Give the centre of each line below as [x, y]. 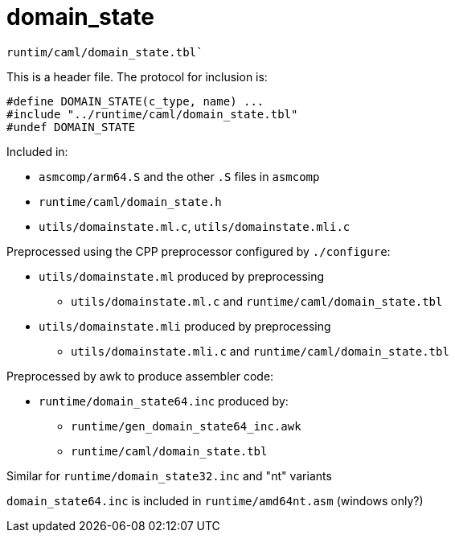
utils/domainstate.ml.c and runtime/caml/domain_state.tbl [257, 301]
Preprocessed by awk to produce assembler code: [140, 376]
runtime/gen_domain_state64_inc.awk [186, 426]
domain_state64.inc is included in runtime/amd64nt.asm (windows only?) [215, 500]
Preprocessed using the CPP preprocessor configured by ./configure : [199, 251]
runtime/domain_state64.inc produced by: [164, 401]
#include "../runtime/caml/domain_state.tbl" [152, 114]
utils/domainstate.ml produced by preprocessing [182, 276]
